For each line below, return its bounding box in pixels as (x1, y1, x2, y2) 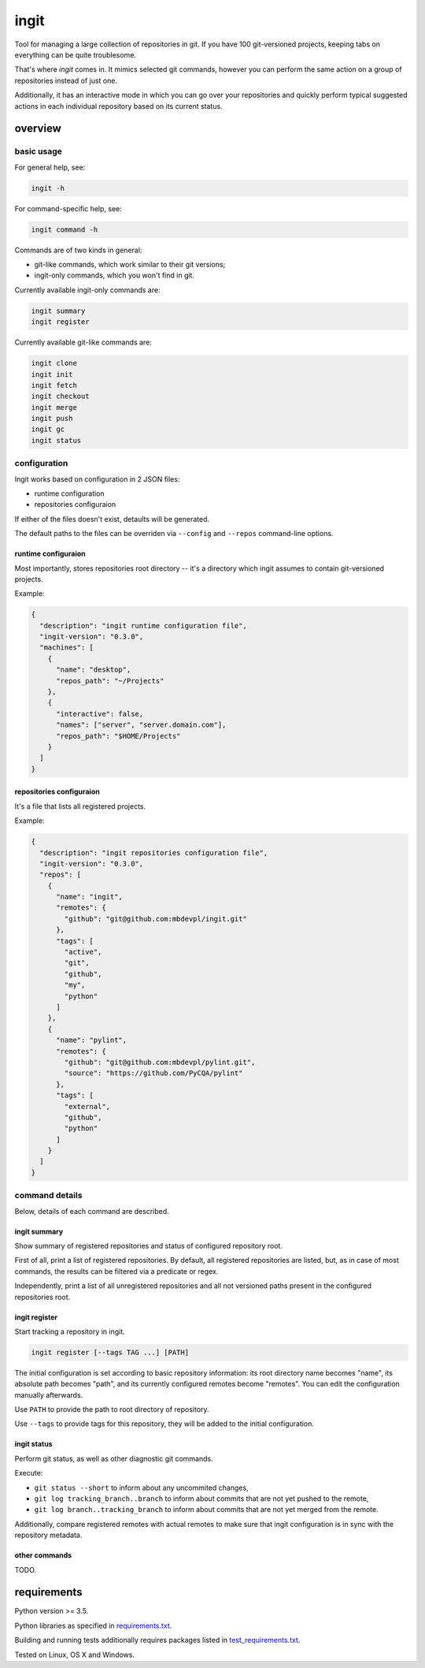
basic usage (14, 146, 62, 157)
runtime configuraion (14, 549, 86, 559)
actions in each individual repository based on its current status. (14, 101, 224, 110)
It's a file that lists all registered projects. (14, 801, 146, 811)
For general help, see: (14, 162, 86, 172)
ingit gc (31, 425, 65, 434)
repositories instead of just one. (14, 76, 118, 85)
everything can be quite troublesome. (14, 50, 137, 59)
